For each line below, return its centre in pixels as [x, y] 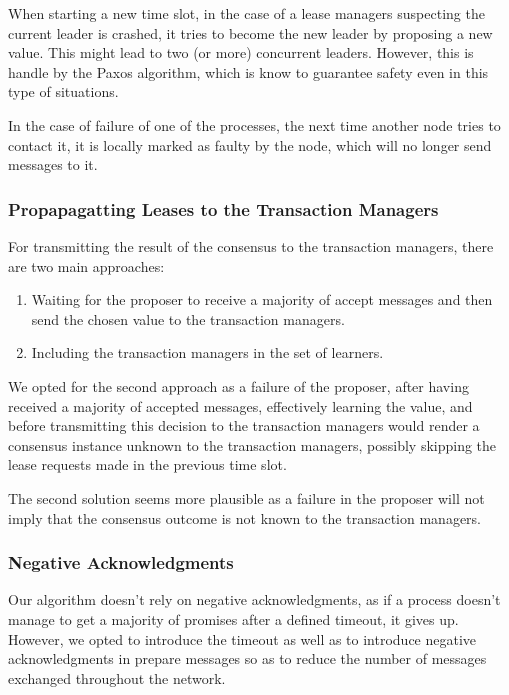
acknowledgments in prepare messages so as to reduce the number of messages [247, 658]
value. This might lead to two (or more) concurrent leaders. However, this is [241, 52]
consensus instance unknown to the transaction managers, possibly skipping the [252, 444]
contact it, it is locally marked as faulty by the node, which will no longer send [250, 144]
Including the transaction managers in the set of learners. [207, 352]
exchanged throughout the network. [117, 677]
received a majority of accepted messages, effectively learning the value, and [240, 405]
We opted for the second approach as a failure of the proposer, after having [238, 385]
